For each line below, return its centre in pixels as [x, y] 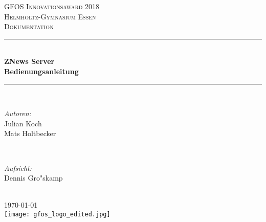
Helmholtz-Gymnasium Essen [50, 16]
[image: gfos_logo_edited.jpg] [57, 214]
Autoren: [18, 113]
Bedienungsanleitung [41, 71]
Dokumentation [29, 26]
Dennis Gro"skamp [34, 178]
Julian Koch [23, 123]
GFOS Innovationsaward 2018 [52, 6]
